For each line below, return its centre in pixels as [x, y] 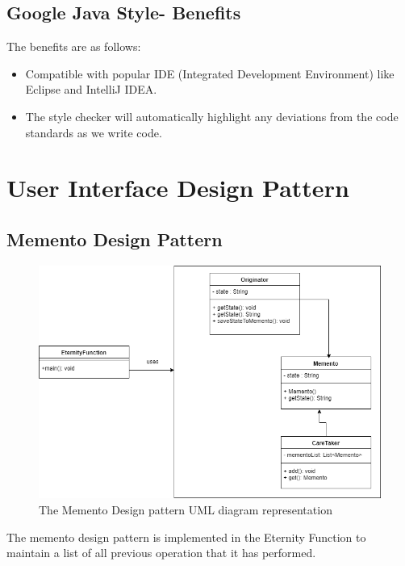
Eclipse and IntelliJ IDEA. [91, 89]
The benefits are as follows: [74, 46]
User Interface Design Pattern [178, 188]
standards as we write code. [94, 132]
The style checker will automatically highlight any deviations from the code [212, 116]
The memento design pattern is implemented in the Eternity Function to [186, 537]
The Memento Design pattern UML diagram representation [186, 510]
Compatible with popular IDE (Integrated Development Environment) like [210, 73]
